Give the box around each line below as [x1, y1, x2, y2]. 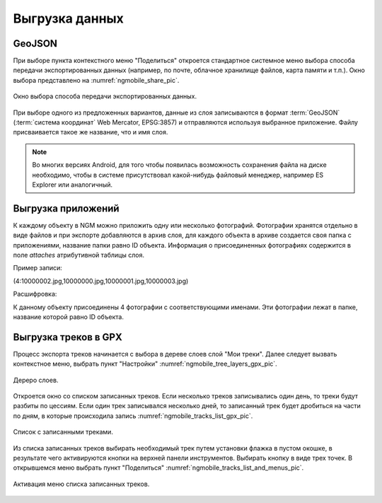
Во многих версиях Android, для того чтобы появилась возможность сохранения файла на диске [32, 161, 327, 169]
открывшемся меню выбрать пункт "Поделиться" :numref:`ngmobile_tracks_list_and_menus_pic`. [13, 463, 304, 472]
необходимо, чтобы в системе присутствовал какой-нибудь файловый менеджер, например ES [32, 170, 324, 179]
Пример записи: [13, 264, 63, 272]
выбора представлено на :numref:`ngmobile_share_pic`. [13, 76, 180, 84]
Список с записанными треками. [13, 428, 113, 436]
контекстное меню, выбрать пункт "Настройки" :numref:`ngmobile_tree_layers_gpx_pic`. [13, 359, 277, 368]
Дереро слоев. [13, 376, 59, 384]
